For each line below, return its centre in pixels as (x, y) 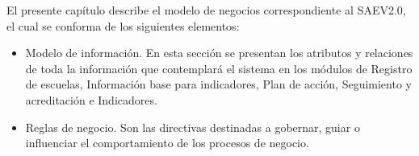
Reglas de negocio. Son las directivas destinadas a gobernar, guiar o (193, 127)
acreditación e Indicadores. (91, 99)
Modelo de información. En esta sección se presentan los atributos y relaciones (219, 53)
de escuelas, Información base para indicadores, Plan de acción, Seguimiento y (218, 84)
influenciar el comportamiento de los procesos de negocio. (167, 143)
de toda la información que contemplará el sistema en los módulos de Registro (219, 68)
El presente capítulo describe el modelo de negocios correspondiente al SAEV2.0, (206, 10)
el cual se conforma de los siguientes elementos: (123, 25)
